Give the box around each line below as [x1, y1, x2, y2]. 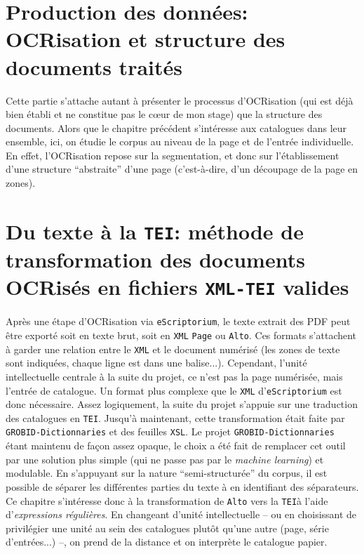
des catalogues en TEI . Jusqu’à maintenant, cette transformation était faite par [6, 410, 345, 425]
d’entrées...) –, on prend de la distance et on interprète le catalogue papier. [6, 534, 328, 549]
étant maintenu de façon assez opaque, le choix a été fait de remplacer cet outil [6, 438, 346, 453]
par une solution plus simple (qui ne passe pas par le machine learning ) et [6, 451, 324, 466]
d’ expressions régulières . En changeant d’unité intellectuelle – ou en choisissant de [6, 507, 357, 522]
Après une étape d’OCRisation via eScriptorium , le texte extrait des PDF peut [6, 314, 351, 329]
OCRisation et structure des [6, 25, 285, 53]
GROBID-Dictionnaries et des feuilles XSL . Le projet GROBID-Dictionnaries [6, 424, 335, 439]
